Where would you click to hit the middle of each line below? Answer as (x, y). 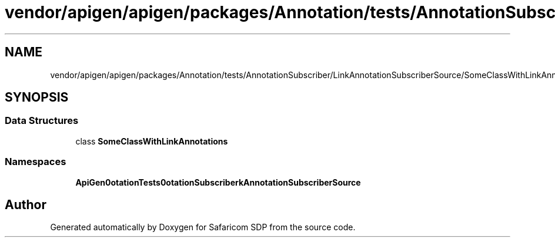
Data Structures (42, 121)
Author (26, 204)
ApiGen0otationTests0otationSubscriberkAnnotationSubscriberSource (218, 182)
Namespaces (36, 162)
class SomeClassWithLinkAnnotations (152, 141)
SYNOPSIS (37, 98)
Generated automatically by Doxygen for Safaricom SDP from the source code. (203, 227)
